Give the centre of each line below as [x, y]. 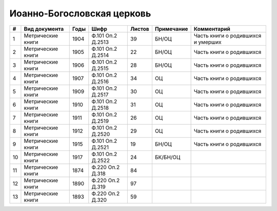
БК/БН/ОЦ [167, 157]
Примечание [171, 29]
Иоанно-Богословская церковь [80, 13]
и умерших [207, 42]
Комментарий [212, 29]
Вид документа [44, 29]
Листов [140, 29]
